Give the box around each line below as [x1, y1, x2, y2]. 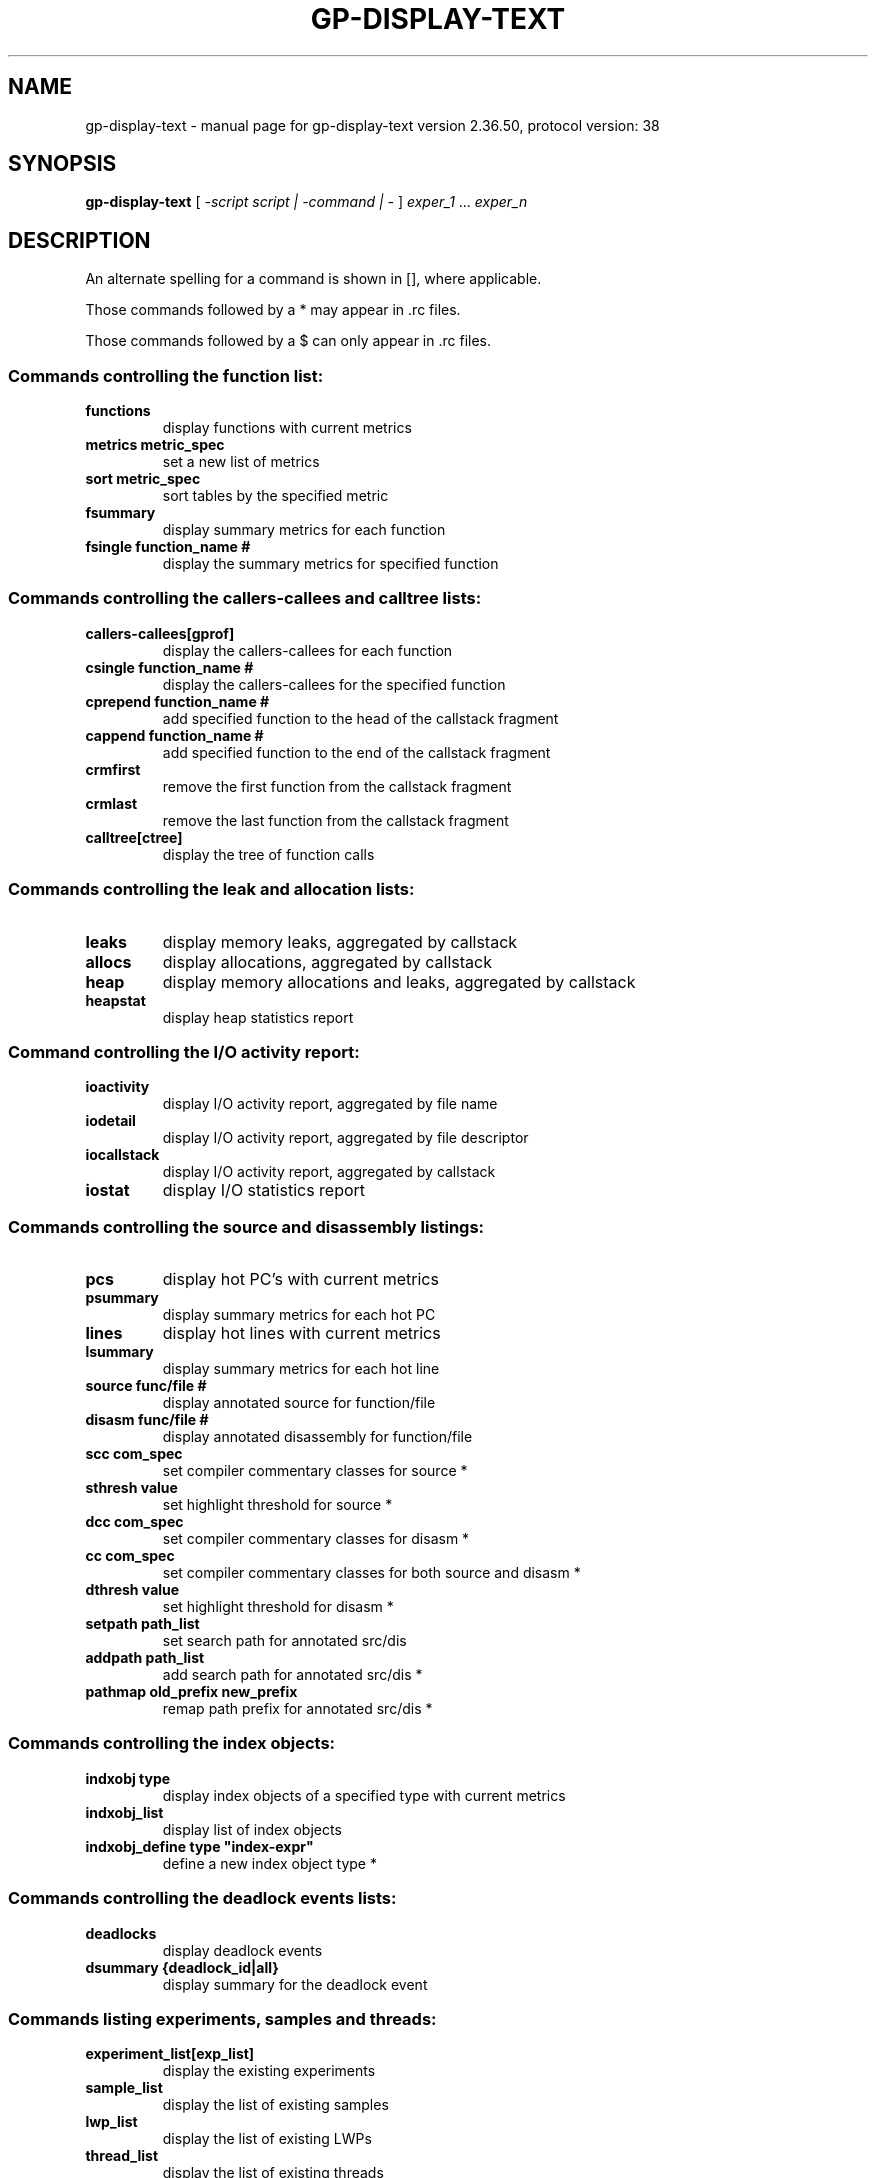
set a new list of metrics [162, 453, 320, 471]
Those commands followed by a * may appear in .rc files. [85, 301, 461, 319]
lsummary [85, 1343, 154, 1361]
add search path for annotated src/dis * [162, 1666, 423, 1684]
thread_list [85, 2147, 159, 2165]
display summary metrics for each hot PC [162, 1306, 436, 1324]
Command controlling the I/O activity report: [8, 1041, 360, 1062]
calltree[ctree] [85, 828, 183, 846]
